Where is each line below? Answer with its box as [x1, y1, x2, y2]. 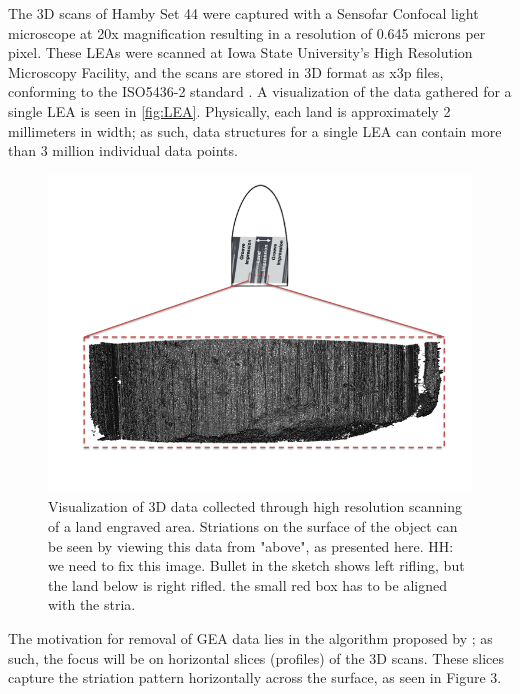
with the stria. [48, 594, 136, 615]
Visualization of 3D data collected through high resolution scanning [48, 496, 462, 517]
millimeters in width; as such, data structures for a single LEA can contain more [8, 120, 502, 141]
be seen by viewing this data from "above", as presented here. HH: [48, 535, 454, 556]
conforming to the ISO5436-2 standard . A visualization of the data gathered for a [8, 81, 512, 102]
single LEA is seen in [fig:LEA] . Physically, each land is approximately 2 [8, 100, 451, 121]
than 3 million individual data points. [8, 140, 238, 161]
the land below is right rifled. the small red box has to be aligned [48, 574, 447, 595]
